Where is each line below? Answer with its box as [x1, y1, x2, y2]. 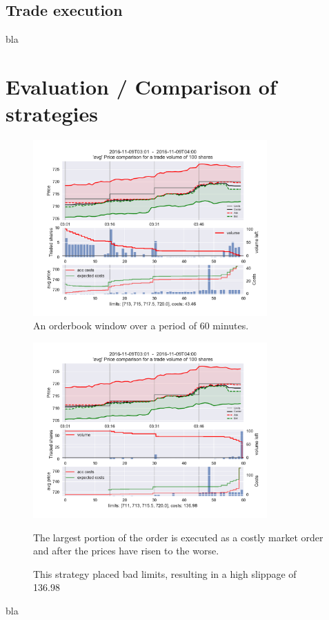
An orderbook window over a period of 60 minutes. [33, 318, 249, 333]
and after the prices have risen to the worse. [33, 543, 219, 558]
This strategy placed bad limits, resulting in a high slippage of [33, 566, 297, 581]
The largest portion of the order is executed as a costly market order [33, 530, 323, 544]
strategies [6, 99, 98, 128]
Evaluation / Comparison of [6, 72, 277, 100]
